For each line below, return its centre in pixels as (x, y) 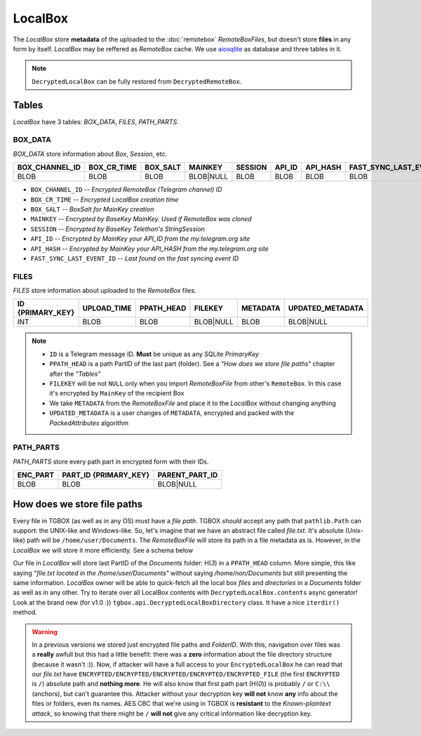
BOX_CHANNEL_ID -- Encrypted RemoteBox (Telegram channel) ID (126, 190)
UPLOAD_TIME (107, 308)
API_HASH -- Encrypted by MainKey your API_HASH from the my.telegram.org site (150, 249)
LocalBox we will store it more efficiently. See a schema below (103, 550)
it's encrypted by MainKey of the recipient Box (117, 393)
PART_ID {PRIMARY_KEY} (106, 475)
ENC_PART (36, 475)
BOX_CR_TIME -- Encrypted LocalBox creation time (105, 199)
